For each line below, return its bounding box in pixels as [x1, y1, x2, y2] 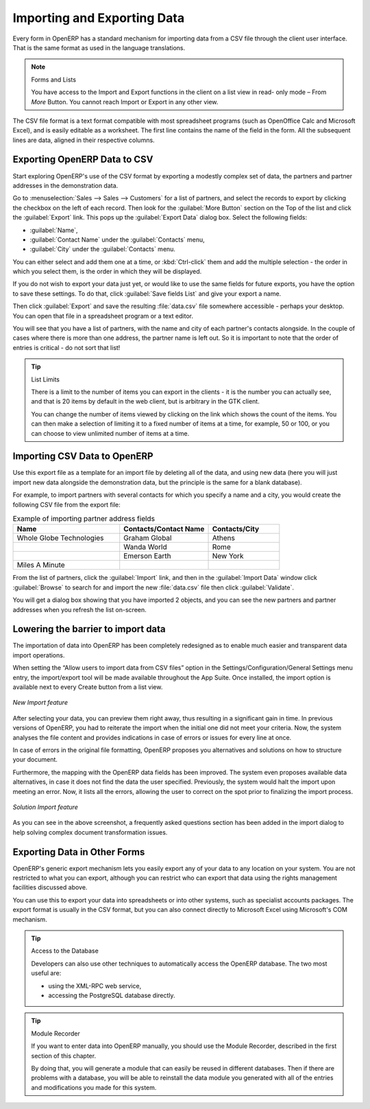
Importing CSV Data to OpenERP [12, 450, 153, 463]
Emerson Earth [123, 551, 171, 561]
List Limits [31, 375, 60, 384]
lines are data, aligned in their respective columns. [12, 136, 155, 144]
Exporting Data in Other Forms [12, 846, 145, 858]
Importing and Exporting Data [12, 10, 185, 25]
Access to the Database [31, 947, 99, 955]
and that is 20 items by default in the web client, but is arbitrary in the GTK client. [31, 397, 260, 406]
